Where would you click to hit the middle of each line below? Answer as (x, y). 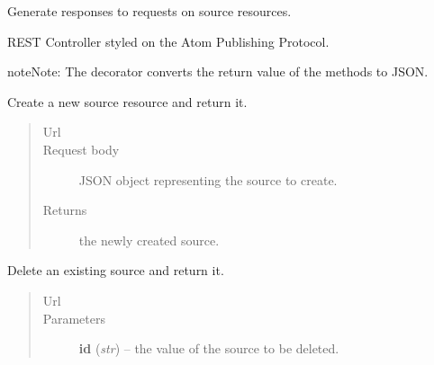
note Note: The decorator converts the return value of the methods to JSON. (218, 71)
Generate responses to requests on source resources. (149, 11)
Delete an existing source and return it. (116, 270)
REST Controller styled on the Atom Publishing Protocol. (168, 41)
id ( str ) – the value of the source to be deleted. (209, 348)
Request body (81, 149)
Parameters (74, 318)
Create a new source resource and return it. (127, 101)
